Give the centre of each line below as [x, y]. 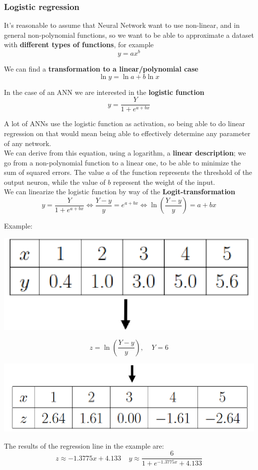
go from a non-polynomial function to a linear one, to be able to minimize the [123, 162]
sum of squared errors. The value [54, 172]
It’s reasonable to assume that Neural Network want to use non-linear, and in [122, 25]
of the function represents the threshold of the [182, 172]
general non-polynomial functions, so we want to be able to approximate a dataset [129, 35]
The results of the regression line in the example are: [84, 445]
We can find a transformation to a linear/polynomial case [101, 69]
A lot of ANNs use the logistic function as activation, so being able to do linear [125, 123]
